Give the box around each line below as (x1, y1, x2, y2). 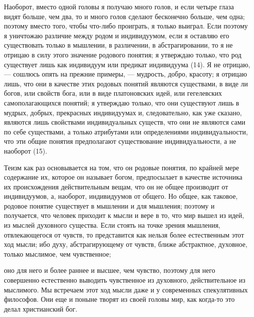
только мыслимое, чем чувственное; (4, 248, 111, 259)
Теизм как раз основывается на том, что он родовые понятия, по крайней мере (4, 162, 239, 172)
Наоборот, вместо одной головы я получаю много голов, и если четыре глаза (4, 1, 234, 11)
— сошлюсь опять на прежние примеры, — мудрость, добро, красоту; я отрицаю (4, 69, 247, 79)
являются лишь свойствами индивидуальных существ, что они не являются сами (4, 117, 246, 127)
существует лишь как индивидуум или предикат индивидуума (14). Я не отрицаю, (4, 59, 251, 69)
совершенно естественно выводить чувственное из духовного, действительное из (4, 275, 246, 285)
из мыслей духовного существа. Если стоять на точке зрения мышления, (4, 220, 221, 230)
